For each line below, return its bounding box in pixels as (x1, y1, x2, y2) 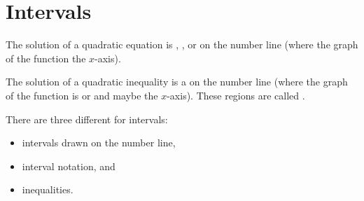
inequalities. (22, 182, 73, 197)
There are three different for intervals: (6, 111, 168, 126)
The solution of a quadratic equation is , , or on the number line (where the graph (6, 37, 358, 52)
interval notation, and (22, 158, 115, 173)
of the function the (6, 50, 86, 65)
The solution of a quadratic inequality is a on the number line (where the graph (6, 74, 348, 89)
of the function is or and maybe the (6, 88, 158, 102)
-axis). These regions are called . (167, 88, 305, 102)
